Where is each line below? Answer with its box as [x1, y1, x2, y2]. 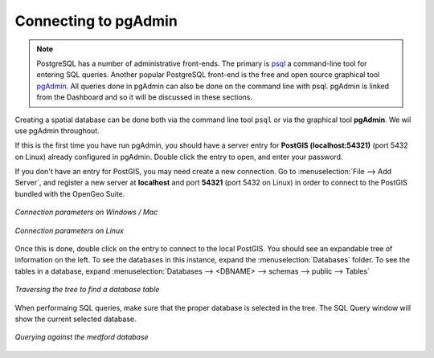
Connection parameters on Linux [14, 226, 125, 235]
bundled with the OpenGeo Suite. [14, 189, 125, 198]
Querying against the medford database [14, 332, 149, 342]
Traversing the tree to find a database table [14, 285, 160, 295]
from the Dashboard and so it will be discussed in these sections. [36, 92, 253, 102]
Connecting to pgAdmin [14, 12, 178, 30]
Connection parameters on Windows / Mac [14, 207, 158, 217]
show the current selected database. [14, 314, 137, 323]
